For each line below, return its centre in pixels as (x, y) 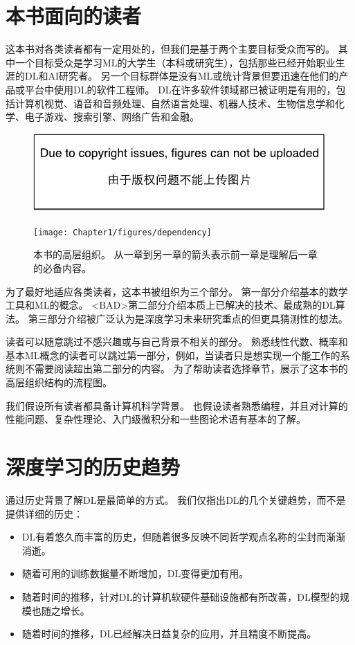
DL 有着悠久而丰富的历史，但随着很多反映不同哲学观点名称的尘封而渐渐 (184, 537)
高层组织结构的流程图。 (59, 382)
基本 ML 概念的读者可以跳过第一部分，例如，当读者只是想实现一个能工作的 (173, 355)
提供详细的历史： (44, 513)
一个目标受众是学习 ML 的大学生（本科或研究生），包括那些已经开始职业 (175, 62)
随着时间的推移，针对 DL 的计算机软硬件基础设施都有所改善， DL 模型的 (181, 596)
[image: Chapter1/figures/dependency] (122, 232)
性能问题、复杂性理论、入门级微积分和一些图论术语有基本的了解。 (156, 419)
